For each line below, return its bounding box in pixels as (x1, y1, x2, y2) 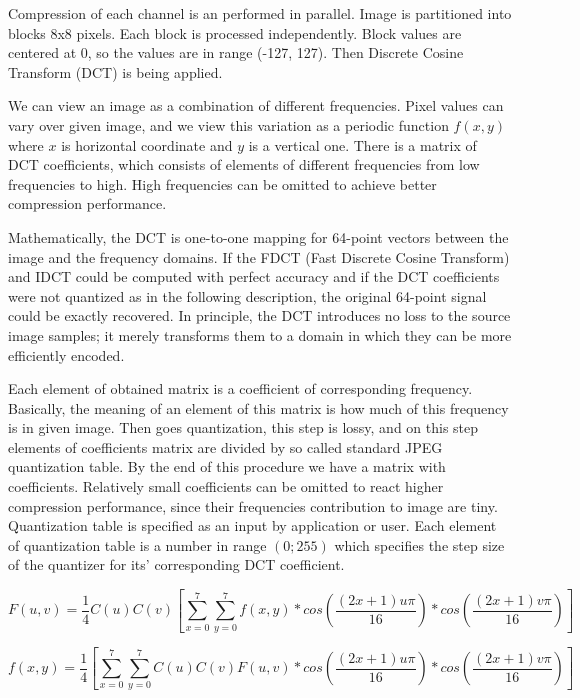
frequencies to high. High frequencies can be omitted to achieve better (8, 173, 437, 194)
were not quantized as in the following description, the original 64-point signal (8, 285, 487, 306)
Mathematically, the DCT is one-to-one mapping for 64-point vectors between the (8, 226, 509, 247)
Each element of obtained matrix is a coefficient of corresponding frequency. (8, 378, 473, 399)
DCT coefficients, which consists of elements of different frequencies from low (8, 154, 480, 175)
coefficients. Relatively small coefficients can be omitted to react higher (8, 476, 444, 497)
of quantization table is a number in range (8, 534, 267, 555)
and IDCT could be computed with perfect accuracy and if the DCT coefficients (8, 266, 500, 287)
